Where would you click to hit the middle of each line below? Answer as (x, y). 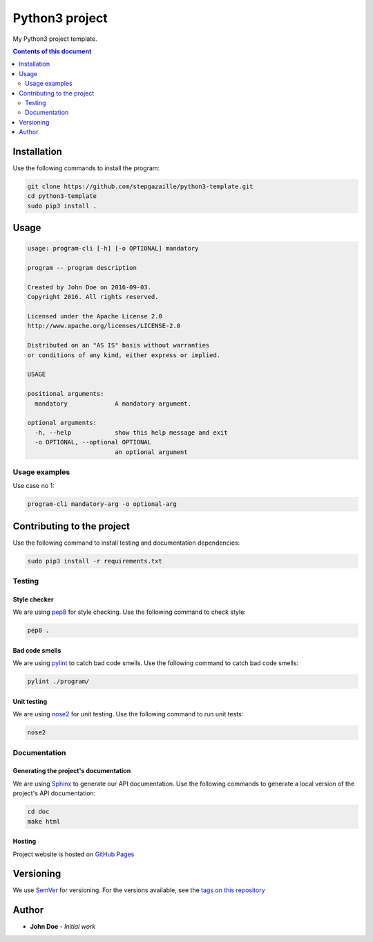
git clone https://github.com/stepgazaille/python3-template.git (140, 186)
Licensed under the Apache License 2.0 (95, 316)
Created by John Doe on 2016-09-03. (89, 287)
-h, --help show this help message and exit (131, 432)
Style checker (33, 599)
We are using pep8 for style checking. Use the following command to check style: (130, 612)
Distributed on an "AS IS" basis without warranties (118, 345)
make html (44, 821)
